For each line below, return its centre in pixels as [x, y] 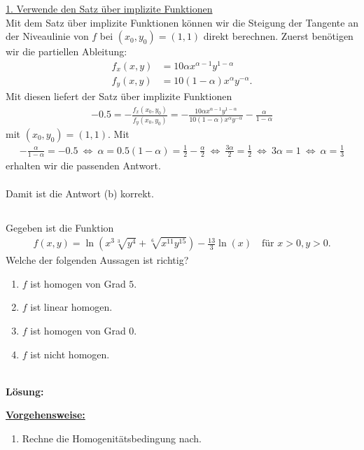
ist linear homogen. [71, 307]
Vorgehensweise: [45, 415]
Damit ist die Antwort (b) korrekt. [80, 193]
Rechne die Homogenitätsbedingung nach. [112, 438]
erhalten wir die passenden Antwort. [83, 166]
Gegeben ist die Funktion [60, 227]
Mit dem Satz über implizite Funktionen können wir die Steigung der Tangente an [182, 22]
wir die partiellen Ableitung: [66, 51]
